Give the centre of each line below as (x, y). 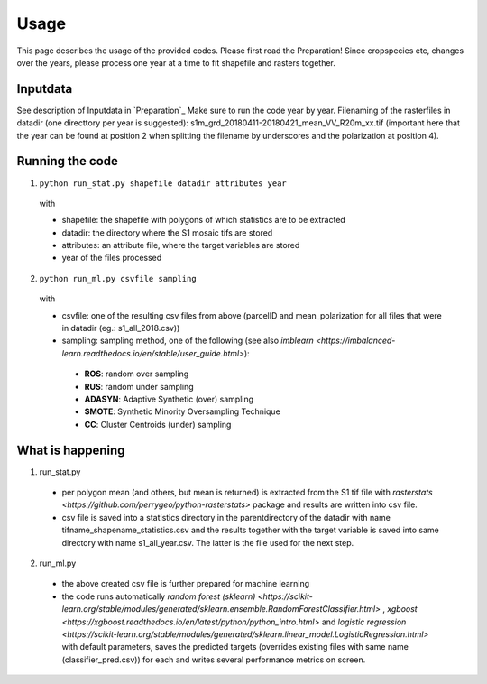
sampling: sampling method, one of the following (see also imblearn (188, 341)
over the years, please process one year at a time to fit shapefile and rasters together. (176, 62)
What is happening (71, 450)
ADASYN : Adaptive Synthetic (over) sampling (169, 399)
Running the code (68, 161)
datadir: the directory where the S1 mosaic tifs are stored (167, 232)
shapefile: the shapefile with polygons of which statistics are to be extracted (204, 220)
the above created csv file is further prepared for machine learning (186, 584)
